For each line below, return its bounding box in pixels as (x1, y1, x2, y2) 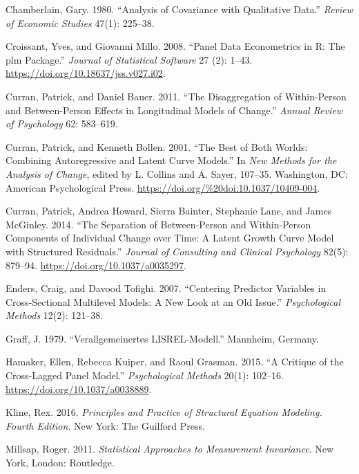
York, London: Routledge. (6, 455, 115, 470)
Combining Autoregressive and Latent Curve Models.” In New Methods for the (6, 153, 337, 167)
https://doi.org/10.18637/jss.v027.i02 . (6, 66, 166, 80)
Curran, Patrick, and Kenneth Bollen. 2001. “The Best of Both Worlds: (6, 139, 308, 154)
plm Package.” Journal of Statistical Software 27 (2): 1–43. (6, 52, 253, 66)
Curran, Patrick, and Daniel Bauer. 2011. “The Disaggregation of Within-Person (6, 89, 347, 103)
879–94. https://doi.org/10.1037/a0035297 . (6, 257, 186, 272)
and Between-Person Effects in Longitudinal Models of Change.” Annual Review (6, 102, 343, 117)
